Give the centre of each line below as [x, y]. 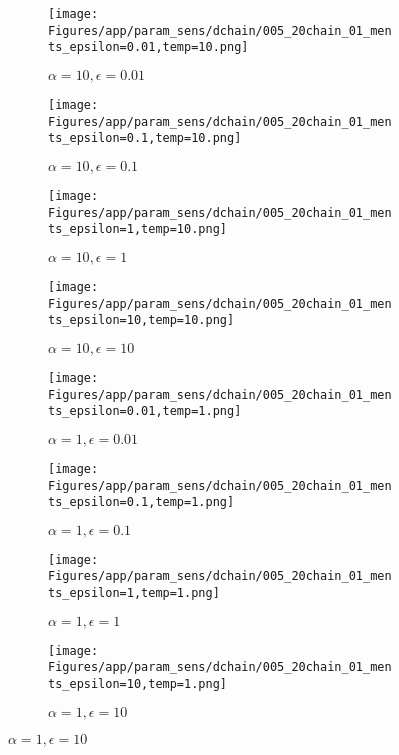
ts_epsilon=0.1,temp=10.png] [145, 138]
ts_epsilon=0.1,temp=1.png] [141, 502]
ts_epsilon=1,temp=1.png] [134, 593]
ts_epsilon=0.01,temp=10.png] [148, 47]
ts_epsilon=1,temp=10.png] [137, 229]
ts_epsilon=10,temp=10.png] [141, 320]
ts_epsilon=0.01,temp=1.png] [145, 411]
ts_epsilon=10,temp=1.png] [137, 684]
